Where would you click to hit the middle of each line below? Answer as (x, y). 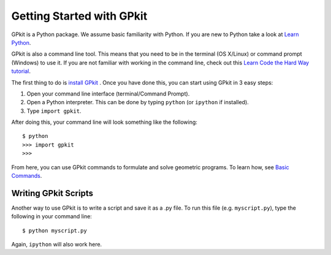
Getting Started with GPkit (79, 16)
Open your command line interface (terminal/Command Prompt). (108, 93)
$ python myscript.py (55, 230)
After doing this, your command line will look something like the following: (104, 122)
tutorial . (21, 71)
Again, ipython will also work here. (57, 245)
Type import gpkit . (54, 111)
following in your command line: (51, 216)
